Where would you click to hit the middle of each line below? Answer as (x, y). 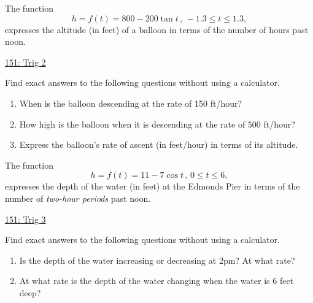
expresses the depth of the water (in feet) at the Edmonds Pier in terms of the (153, 186)
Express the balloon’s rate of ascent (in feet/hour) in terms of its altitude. (159, 144)
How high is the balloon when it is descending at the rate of (132, 124)
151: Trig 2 (25, 62)
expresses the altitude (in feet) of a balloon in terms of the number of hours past (157, 29)
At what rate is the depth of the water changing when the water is (145, 281)
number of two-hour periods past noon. (78, 198)
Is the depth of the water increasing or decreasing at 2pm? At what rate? (157, 260)
